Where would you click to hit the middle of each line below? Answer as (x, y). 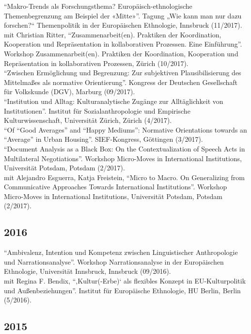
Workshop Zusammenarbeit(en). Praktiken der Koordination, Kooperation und (121, 53)
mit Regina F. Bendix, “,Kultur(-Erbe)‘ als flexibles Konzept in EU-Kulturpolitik (125, 281)
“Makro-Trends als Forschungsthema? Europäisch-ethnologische (98, 6)
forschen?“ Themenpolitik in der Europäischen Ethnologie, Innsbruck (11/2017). (123, 25)
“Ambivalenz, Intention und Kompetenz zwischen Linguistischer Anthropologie (121, 252)
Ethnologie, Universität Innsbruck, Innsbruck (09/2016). (87, 271)
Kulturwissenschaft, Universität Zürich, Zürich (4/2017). (88, 120)
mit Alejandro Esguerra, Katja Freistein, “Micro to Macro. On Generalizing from (124, 177)
